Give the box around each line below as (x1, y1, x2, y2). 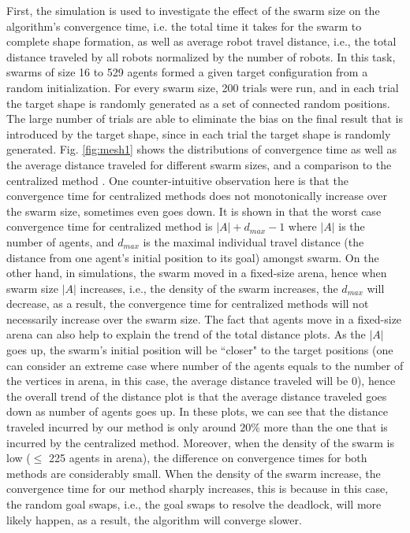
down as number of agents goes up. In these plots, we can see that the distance (6, 403, 388, 420)
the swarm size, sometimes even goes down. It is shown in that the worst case (6, 202, 382, 219)
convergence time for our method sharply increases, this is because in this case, (6, 480, 389, 497)
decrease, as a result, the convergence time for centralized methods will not (6, 295, 369, 312)
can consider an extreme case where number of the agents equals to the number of (6, 357, 404, 373)
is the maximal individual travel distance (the (143, 233, 364, 250)
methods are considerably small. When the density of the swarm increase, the (6, 465, 381, 481)
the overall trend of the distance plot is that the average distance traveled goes (6, 387, 387, 404)
